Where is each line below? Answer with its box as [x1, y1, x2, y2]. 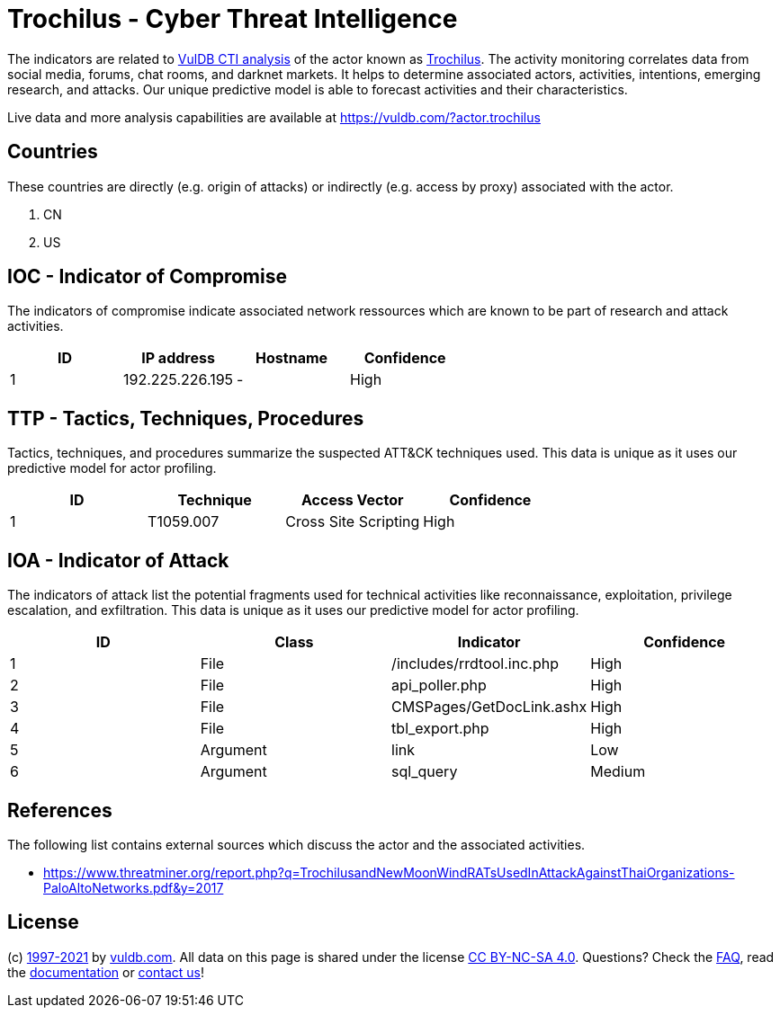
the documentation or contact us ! [7, 964, 204, 980]
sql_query [391, 762, 458, 781]
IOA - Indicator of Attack [7, 548, 229, 572]
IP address [141, 349, 215, 368]
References [7, 798, 112, 822]
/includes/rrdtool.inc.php [391, 654, 559, 673]
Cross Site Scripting [285, 512, 420, 531]
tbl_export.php [391, 719, 489, 738]
